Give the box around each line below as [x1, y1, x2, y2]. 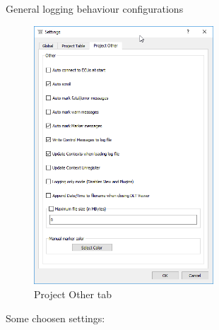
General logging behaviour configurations [6, 1, 184, 16]
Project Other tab [34, 286, 112, 301]
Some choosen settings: [6, 310, 105, 325]
